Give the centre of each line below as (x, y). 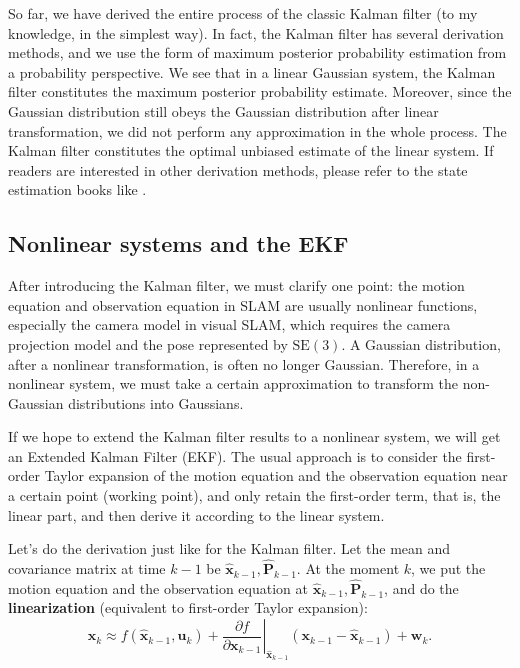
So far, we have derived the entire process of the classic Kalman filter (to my (243, 13)
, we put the (448, 568)
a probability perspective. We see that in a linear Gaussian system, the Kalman (252, 71)
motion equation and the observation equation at (158, 587)
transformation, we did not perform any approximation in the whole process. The (257, 130)
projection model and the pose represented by (148, 343)
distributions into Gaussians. (156, 402)
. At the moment (348, 568)
